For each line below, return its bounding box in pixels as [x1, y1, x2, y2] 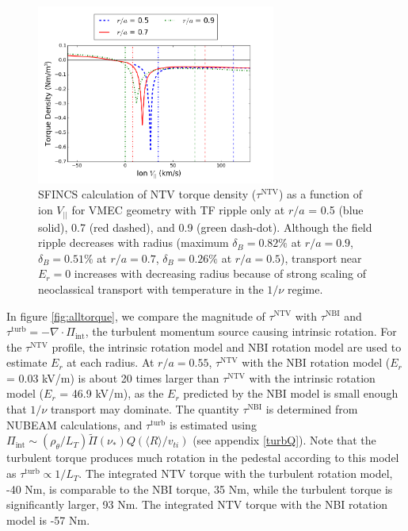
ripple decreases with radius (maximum [38, 234, 229, 251]
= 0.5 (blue [308, 202, 364, 218]
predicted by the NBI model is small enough [183, 385, 398, 402]
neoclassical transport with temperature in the [38, 280, 264, 297]
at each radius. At [67, 354, 154, 371]
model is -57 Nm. [6, 511, 90, 528]
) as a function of [278, 186, 363, 202]
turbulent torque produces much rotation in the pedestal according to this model [6, 449, 399, 466]
